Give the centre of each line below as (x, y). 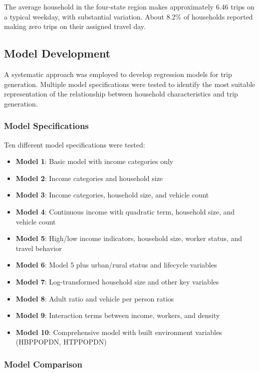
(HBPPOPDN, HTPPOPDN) (61, 342)
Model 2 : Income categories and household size (89, 178)
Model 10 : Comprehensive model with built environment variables (119, 332)
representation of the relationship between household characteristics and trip (121, 94)
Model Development (57, 53)
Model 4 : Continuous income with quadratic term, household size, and (125, 211)
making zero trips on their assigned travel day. (75, 26)
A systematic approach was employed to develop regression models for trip (118, 74)
